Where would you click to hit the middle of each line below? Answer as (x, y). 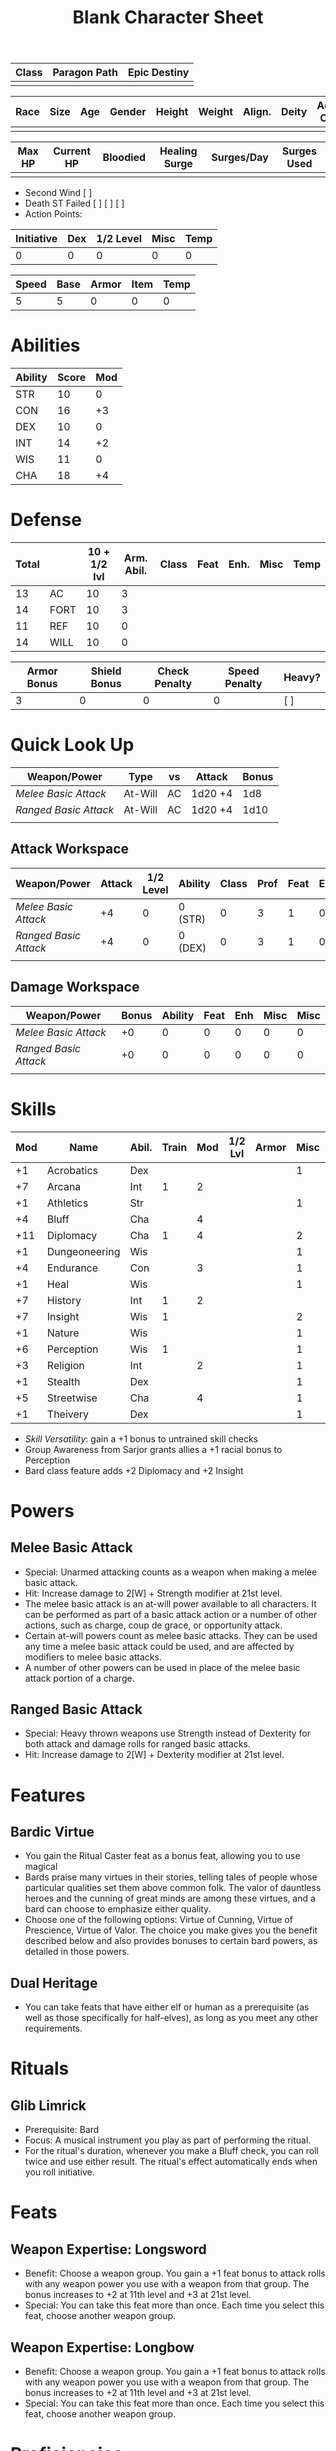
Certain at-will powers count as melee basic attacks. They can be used (171, 1635)
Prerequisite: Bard (62, 2130)
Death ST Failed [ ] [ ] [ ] (74, 203)
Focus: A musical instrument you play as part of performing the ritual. (168, 2140)
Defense (46, 520)
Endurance (72, 1268)
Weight (216, 112)
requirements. (53, 2028)
